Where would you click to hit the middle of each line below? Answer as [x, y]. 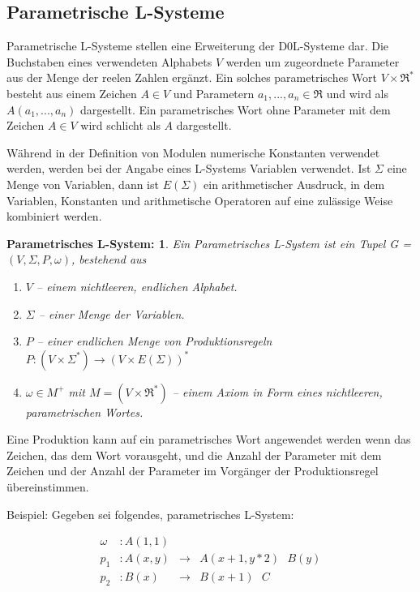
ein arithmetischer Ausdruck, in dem [294, 184]
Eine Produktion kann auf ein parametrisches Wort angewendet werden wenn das [209, 439]
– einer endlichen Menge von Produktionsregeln [154, 341]
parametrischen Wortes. [84, 412]
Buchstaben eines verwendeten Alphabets [109, 61]
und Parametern [214, 93]
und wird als [358, 93]
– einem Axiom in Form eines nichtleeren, [277, 391]
